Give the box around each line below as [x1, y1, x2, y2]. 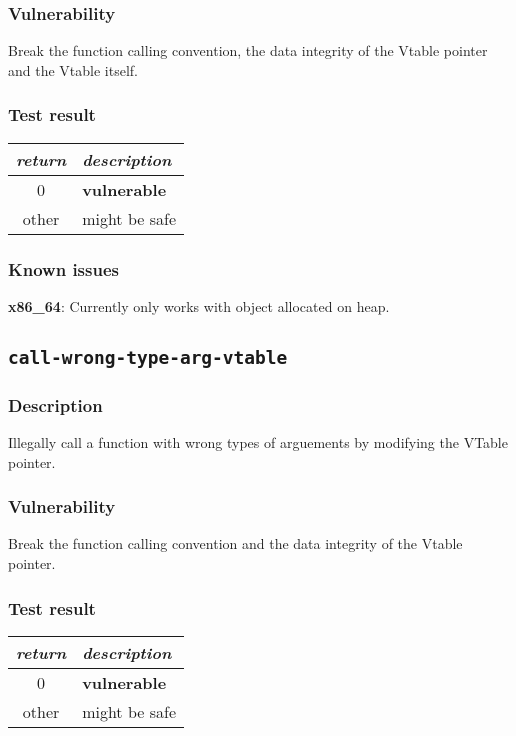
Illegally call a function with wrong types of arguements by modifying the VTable [8, 432, 508, 453]
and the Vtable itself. [8, 59, 138, 80]
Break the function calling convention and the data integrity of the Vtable [8, 533, 463, 554]
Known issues [8, 256, 119, 281]
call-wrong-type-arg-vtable [8, 346, 288, 368]
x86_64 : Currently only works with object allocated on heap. [8, 295, 390, 316]
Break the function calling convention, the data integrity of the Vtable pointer [8, 40, 488, 61]
